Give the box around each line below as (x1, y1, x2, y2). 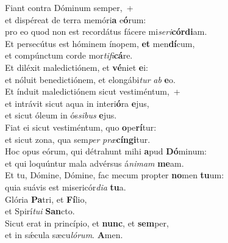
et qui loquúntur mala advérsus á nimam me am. (5, 156, 184, 169)
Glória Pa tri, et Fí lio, (5, 192, 87, 205)
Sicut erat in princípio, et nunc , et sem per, (5, 216, 169, 229)
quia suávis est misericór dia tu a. (5, 180, 126, 193)
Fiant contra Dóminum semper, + (5, 1, 134, 13)
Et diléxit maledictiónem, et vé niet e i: (5, 60, 148, 73)
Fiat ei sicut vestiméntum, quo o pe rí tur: (5, 120, 157, 133)
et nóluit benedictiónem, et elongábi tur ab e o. (5, 73, 176, 85)
